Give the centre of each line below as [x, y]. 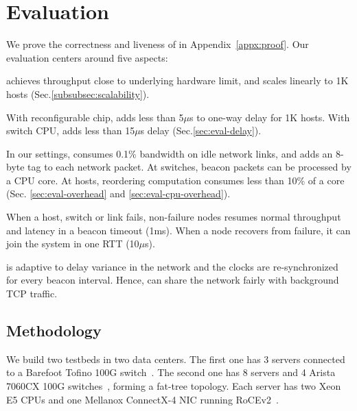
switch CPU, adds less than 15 [71, 130]
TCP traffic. [32, 294]
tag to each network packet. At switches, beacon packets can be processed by [189, 167]
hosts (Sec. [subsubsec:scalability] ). [78, 94]
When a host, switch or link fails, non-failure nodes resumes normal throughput [174, 217]
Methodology [54, 331]
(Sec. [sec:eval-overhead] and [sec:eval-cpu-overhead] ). [118, 194]
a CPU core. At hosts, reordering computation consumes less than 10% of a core [175, 180]
